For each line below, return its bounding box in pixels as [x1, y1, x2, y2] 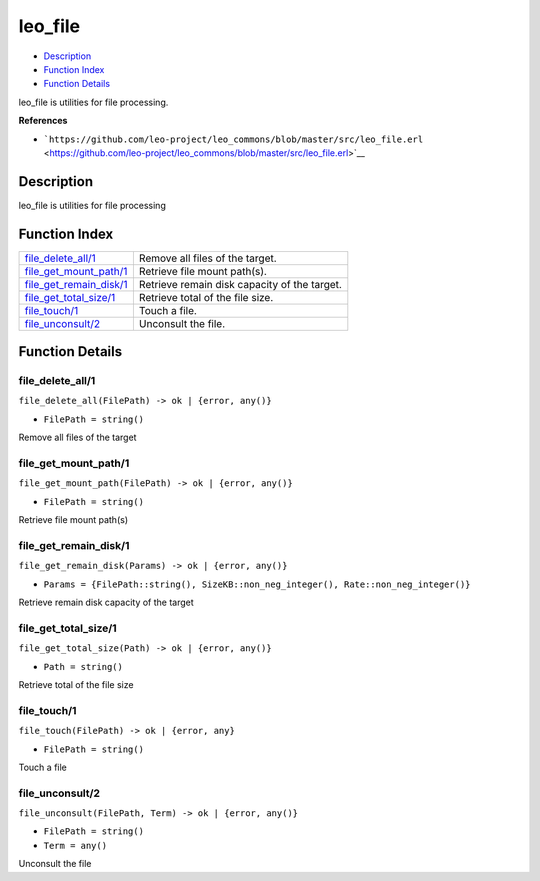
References [18, 115, 68, 127]
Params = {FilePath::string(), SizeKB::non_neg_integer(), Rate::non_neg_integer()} [43, 578, 471, 590]
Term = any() [43, 840, 108, 851]
